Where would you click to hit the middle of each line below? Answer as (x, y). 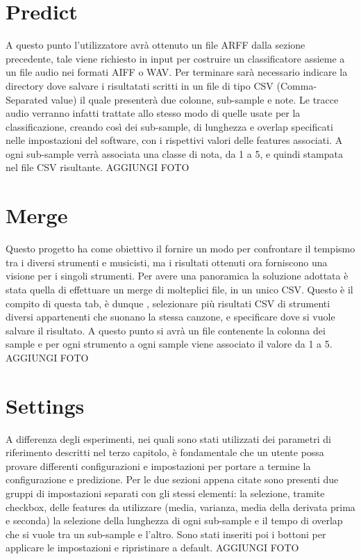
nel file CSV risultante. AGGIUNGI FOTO (98, 167)
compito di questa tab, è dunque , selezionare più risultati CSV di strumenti (168, 303)
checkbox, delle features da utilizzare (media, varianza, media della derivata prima (180, 507)
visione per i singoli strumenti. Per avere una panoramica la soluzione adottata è (177, 276)
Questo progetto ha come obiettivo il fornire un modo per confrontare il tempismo (180, 249)
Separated (27, 99)
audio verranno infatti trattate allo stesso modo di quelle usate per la (153, 113)
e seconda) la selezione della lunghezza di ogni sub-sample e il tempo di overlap (174, 520)
